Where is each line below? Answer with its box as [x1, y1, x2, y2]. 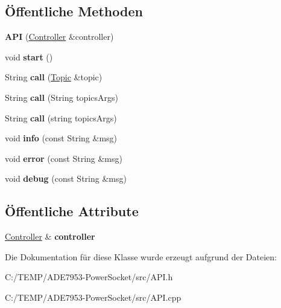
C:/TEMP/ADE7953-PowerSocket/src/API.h [5, 271, 173, 283]
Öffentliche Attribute [5, 202, 139, 220]
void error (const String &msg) [5, 152, 122, 164]
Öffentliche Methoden [5, 2, 143, 21]
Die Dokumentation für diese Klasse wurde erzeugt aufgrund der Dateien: [5, 250, 277, 263]
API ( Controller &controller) [5, 30, 114, 43]
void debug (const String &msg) [5, 172, 127, 185]
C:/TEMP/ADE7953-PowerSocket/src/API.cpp [5, 290, 182, 303]
